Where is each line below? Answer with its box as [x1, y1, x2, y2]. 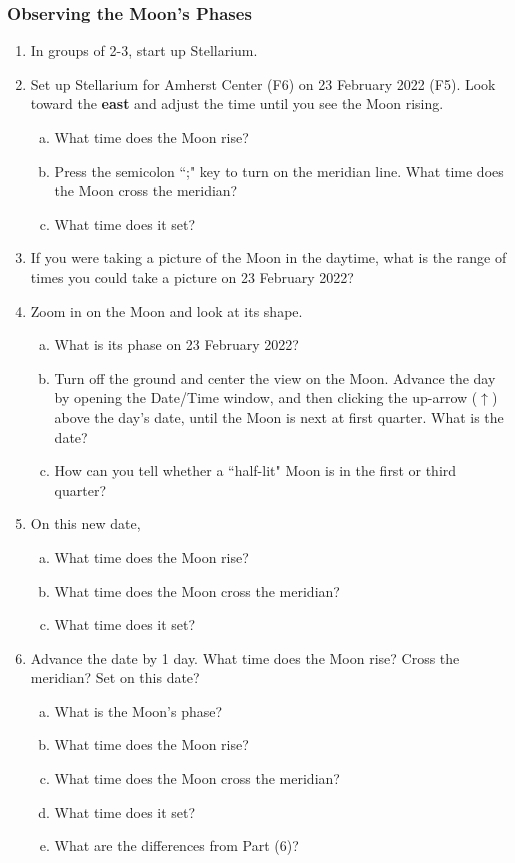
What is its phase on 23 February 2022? [54, 334, 299, 355]
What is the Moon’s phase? [54, 700, 223, 721]
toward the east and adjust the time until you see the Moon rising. [30, 93, 444, 114]
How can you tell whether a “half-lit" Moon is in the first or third [54, 460, 457, 481]
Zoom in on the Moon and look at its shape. [30, 300, 303, 321]
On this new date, [30, 513, 141, 534]
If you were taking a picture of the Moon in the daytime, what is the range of [30, 247, 507, 268]
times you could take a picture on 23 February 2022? [30, 266, 354, 287]
